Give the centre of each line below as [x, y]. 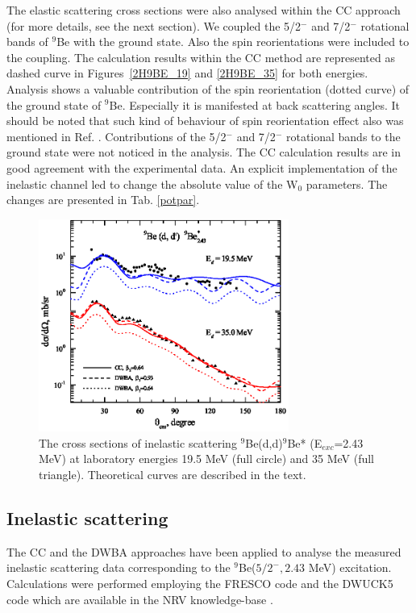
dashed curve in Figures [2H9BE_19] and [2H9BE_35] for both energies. [187, 73]
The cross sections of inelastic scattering [138, 442]
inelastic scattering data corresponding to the [119, 567]
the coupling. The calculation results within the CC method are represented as [201, 57]
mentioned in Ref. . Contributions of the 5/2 [116, 136]
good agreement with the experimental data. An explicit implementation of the [202, 167]
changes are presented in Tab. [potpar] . [103, 200]
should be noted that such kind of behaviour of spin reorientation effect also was [205, 121]
